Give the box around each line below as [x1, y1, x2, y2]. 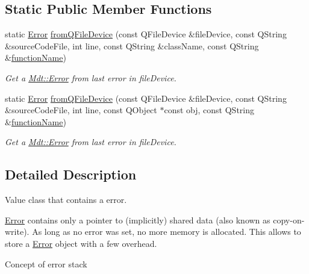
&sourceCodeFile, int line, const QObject [5, 104, 157, 116]
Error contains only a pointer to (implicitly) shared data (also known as [5, 213, 270, 226]
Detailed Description [5, 165, 137, 184]
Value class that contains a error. [5, 193, 127, 206]
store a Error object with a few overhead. [5, 237, 157, 249]
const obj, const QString [164, 104, 255, 116]
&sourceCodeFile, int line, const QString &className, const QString [5, 39, 259, 52]
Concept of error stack [5, 257, 87, 270]
